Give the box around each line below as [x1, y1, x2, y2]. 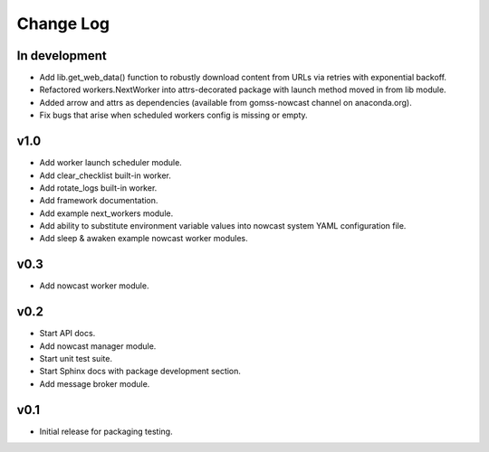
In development [16, 48, 108, 63]
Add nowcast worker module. [39, 280, 149, 291]
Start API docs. [39, 328, 96, 339]
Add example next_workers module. [39, 208, 174, 219]
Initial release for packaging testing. [39, 426, 173, 437]
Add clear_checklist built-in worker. [39, 170, 171, 181]
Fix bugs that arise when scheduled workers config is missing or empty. [39, 109, 308, 121]
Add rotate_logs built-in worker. [39, 182, 158, 193]
